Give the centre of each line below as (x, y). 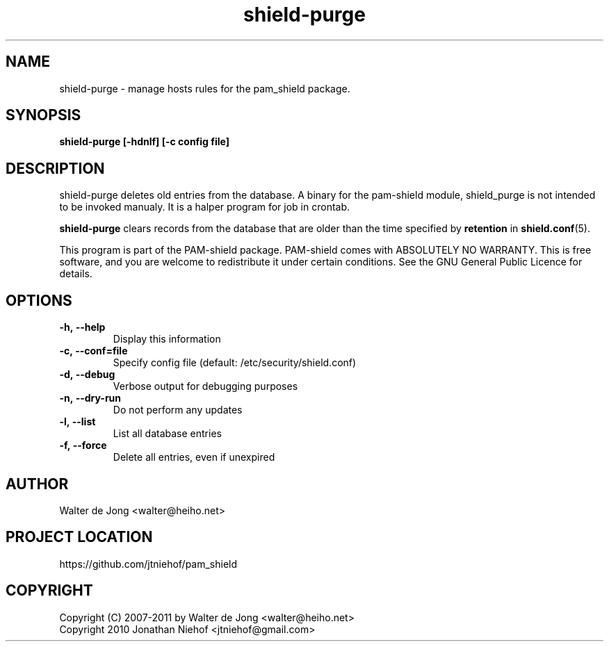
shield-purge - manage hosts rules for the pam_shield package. (205, 88)
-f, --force (83, 445)
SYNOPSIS (43, 115)
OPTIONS (39, 300)
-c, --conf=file (94, 351)
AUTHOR (37, 484)
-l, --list (78, 422)
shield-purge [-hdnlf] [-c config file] (144, 142)
